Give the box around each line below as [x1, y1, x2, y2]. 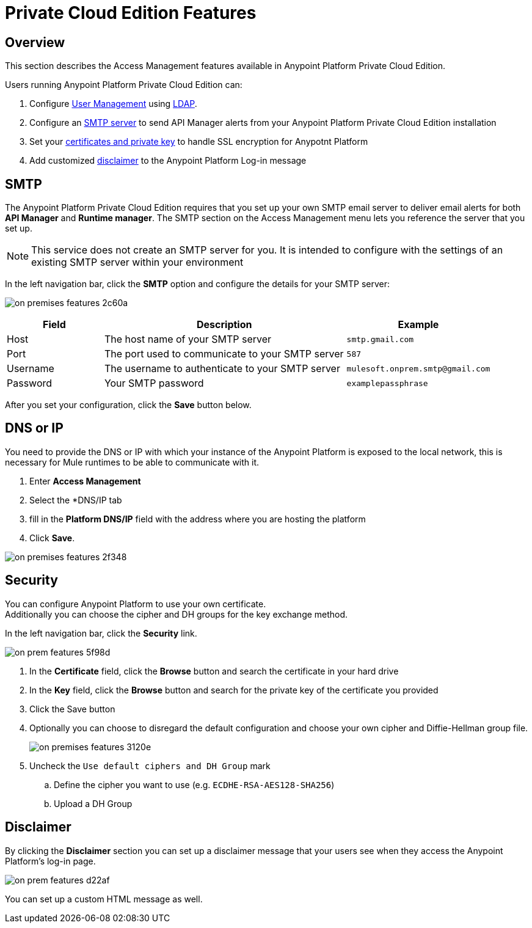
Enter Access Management [29, 475, 141, 486]
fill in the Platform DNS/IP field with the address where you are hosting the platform [29, 513, 366, 524]
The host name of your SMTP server [104, 333, 272, 346]
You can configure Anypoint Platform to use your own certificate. [5, 598, 266, 609]
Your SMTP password [104, 377, 204, 390]
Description [197, 318, 252, 331]
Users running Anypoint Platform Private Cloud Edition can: [5, 79, 242, 90]
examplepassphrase [346, 378, 428, 388]
